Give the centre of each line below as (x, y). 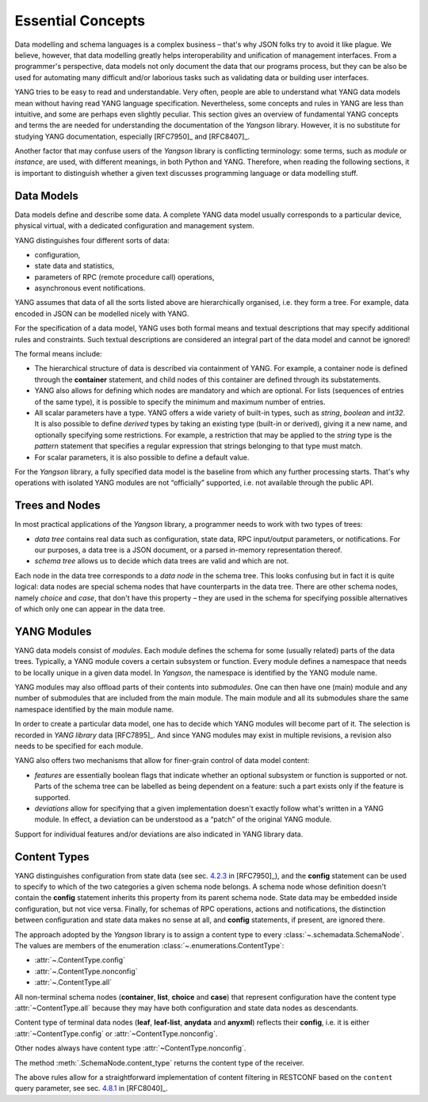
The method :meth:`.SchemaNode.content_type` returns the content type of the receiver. (160, 1062)
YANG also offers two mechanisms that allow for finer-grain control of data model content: (162, 761)
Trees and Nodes (57, 506)
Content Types (52, 857)
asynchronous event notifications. (90, 288)
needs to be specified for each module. (79, 746)
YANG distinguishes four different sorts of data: (92, 240)
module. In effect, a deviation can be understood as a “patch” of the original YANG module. (183, 819)
